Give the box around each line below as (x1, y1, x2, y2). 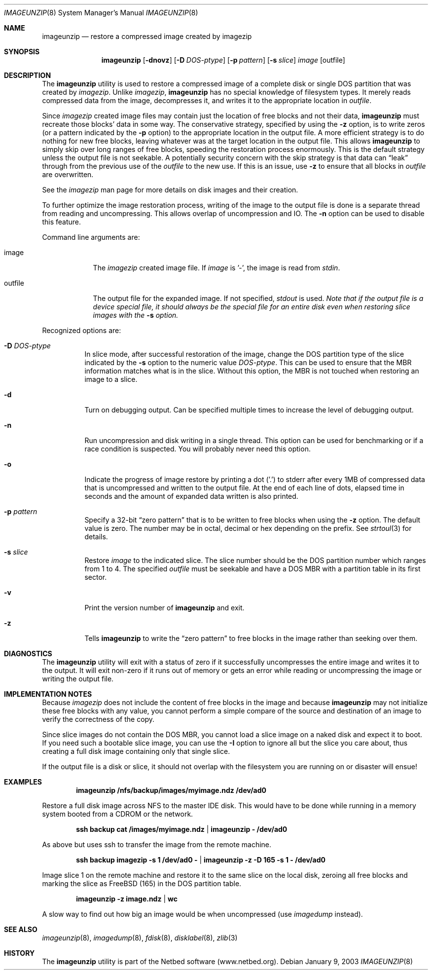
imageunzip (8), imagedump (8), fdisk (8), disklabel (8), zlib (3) (42, 934, 238, 942)
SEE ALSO (4, 925, 37, 934)
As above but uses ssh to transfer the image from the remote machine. (42, 840, 272, 849)
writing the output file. (42, 674, 114, 683)
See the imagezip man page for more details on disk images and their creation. (42, 186, 298, 194)
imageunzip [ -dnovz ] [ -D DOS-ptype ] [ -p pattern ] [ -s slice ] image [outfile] (101, 56, 345, 64)
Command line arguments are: (42, 233, 140, 241)
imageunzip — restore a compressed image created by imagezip (42, 32, 252, 40)
